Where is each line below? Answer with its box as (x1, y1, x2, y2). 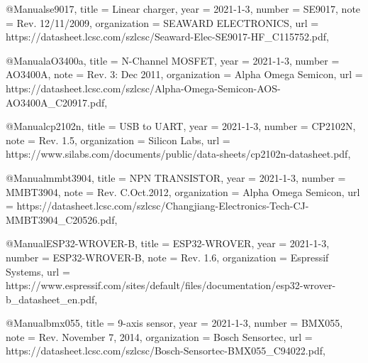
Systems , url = (6, 264, 70, 278)
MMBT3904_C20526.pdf (6, 212, 115, 227)
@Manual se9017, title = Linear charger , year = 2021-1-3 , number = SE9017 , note (6, 1, 361, 16)
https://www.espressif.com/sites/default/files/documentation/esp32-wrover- (6, 278, 336, 293)
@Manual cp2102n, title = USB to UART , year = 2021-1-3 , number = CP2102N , (6, 119, 356, 134)
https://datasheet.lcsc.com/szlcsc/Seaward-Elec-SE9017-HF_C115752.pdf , (6, 29, 330, 44)
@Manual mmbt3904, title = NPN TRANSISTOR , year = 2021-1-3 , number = (6, 170, 346, 185)
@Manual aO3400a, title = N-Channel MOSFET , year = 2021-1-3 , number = (6, 53, 340, 67)
